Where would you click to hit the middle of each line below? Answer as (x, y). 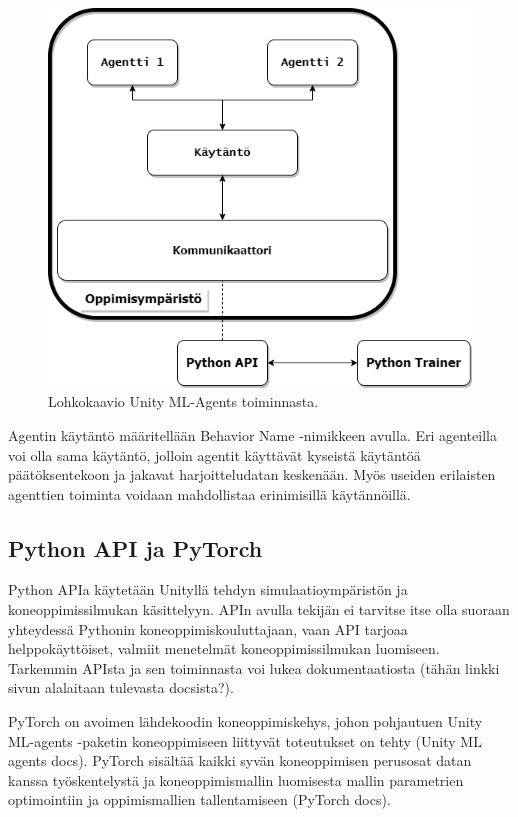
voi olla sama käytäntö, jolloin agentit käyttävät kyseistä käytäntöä (214, 454)
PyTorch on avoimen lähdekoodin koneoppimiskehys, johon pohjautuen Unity (245, 721)
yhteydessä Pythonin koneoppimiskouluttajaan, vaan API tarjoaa (208, 628)
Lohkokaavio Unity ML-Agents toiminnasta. (183, 401)
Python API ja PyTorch (135, 547)
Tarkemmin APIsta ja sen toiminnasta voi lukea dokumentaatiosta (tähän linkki (254, 667)
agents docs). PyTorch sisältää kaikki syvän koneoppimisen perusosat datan (240, 760)
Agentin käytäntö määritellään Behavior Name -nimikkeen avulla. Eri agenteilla (252, 434)
